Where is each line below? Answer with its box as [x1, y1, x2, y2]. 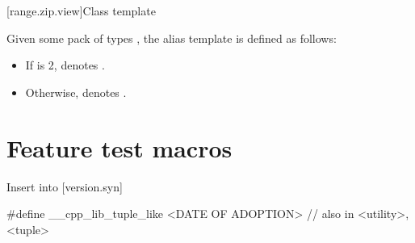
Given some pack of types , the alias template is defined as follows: [6, 29, 337, 46]
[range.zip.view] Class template [6, 2, 156, 19]
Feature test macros [6, 131, 233, 164]
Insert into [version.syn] [6, 178, 123, 195]
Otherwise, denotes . [25, 83, 127, 100]
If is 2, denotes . [25, 57, 105, 73]
